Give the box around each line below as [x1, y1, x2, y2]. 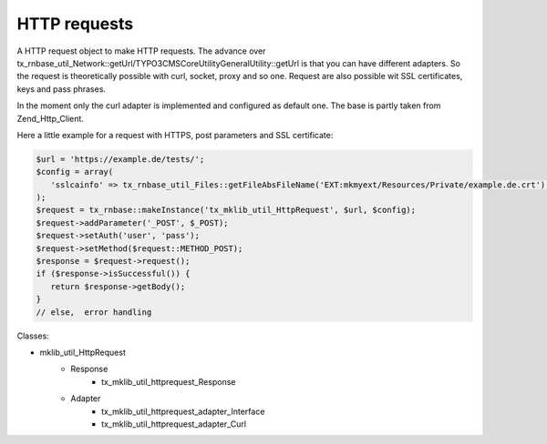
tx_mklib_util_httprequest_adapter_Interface [101, 406, 265, 417]
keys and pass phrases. [16, 83, 107, 95]
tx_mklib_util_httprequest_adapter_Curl [101, 419, 246, 429]
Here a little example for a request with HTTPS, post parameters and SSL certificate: [16, 129, 334, 140]
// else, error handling [36, 307, 152, 318]
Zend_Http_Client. [16, 113, 84, 124]
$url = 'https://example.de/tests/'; [36, 154, 205, 164]
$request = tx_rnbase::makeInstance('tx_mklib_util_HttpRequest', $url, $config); [36, 205, 417, 216]
